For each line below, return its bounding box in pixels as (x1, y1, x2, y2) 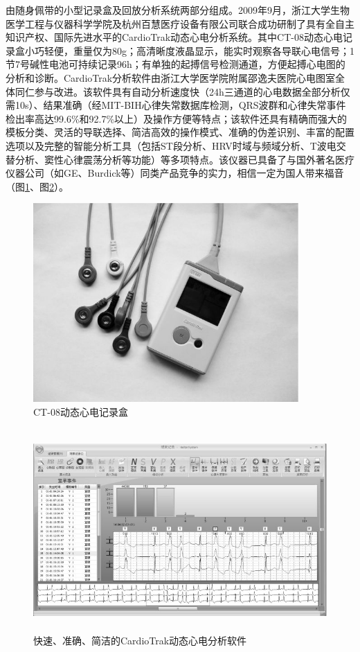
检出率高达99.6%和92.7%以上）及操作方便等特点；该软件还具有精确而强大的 (6, 111, 348, 125)
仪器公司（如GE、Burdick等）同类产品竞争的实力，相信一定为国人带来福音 (6, 166, 344, 180)
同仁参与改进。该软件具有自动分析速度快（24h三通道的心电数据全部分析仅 (15, 84, 350, 98)
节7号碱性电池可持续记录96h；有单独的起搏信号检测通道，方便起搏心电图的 (6, 57, 345, 71)
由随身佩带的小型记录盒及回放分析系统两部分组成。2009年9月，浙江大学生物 (6, 3, 350, 17)
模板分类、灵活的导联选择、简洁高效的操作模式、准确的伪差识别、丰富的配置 (6, 125, 354, 139)
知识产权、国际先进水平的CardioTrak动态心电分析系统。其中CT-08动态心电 (6, 30, 343, 44)
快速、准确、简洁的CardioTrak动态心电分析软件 (33, 633, 247, 648)
